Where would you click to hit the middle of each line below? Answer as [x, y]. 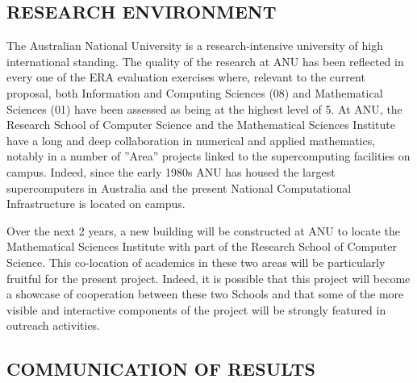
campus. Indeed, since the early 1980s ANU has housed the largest [171, 171]
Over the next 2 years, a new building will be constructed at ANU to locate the [203, 230]
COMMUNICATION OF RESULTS [161, 369]
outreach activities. [54, 325]
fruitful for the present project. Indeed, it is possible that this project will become [208, 278]
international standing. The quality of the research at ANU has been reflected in [205, 61]
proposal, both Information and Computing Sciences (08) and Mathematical [195, 92]
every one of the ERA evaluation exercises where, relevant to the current [186, 77]
